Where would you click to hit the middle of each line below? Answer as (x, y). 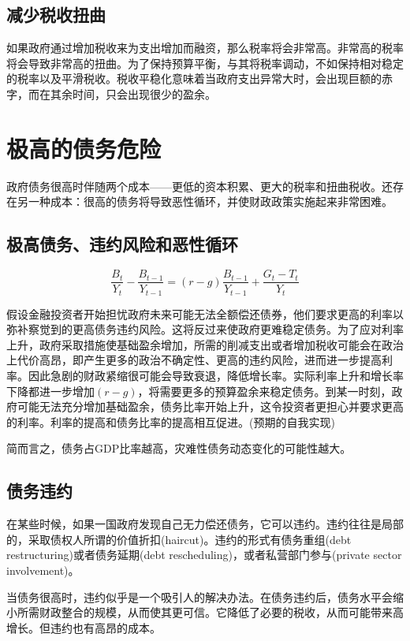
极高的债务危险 (84, 148)
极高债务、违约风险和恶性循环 (122, 244)
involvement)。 (43, 570)
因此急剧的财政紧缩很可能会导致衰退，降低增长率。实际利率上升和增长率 (216, 375)
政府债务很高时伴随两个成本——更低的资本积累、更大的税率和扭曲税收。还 (199, 186)
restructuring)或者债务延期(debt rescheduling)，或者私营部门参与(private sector (204, 555)
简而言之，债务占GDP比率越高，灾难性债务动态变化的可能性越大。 (179, 448)
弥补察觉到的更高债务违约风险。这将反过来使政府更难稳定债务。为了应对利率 (205, 329)
